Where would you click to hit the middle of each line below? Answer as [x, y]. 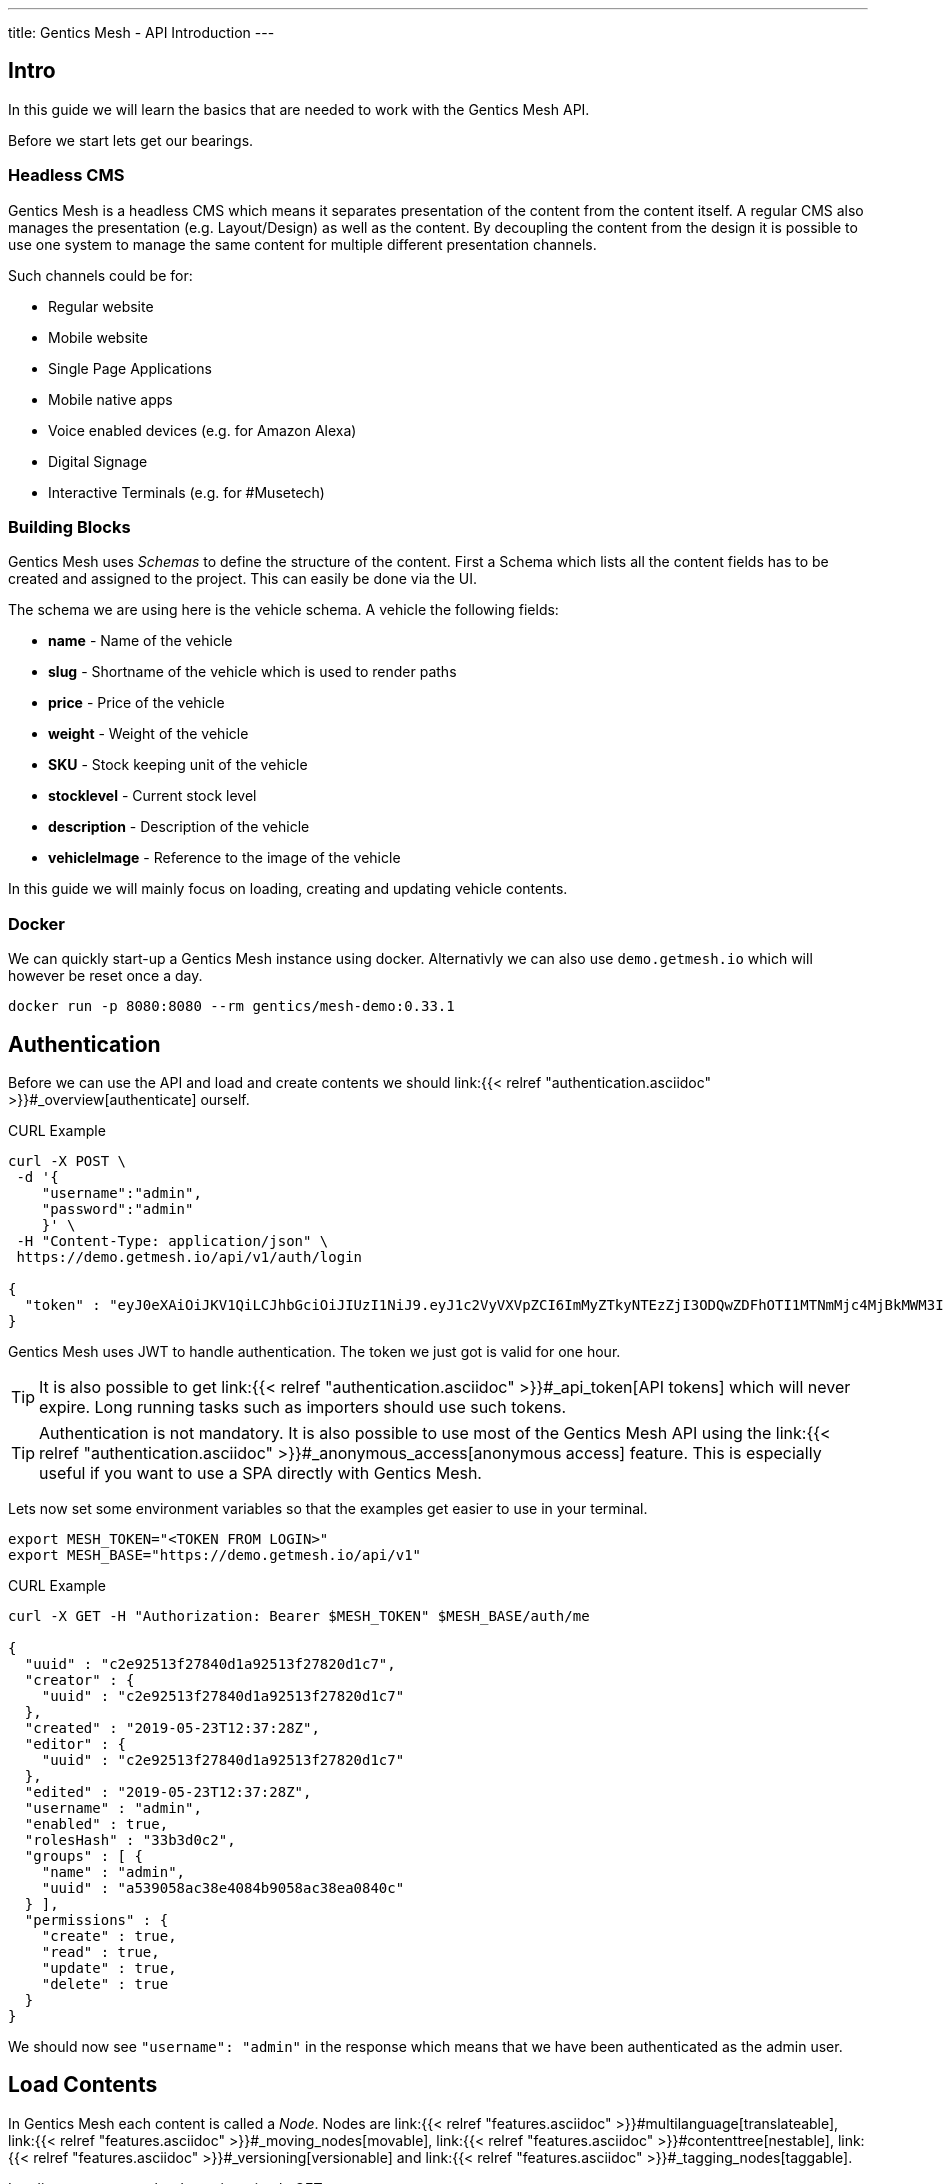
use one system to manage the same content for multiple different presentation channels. [302, 244]
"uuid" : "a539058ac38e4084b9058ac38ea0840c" [223, 1887]
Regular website [101, 306]
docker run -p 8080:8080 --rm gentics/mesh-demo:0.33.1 [231, 1006]
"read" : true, [100, 1951]
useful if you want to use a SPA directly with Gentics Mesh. [260, 1472]
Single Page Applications [130, 368]
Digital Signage [98, 461]
